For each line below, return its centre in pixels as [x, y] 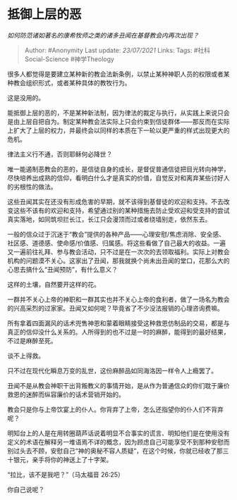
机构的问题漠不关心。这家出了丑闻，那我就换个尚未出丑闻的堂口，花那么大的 [119, 261]
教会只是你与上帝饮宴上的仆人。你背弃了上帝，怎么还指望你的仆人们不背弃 [115, 409]
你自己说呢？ [26, 489]
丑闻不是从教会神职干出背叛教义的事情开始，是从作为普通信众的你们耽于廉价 [119, 385]
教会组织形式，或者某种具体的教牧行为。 [72, 82]
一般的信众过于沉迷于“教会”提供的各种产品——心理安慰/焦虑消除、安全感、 [116, 234]
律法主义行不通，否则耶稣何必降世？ [60, 154]
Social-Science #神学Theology [69, 59]
